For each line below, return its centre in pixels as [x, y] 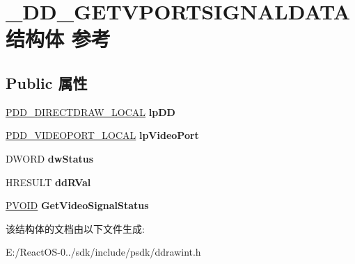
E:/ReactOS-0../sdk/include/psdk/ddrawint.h [103, 252]
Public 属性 [47, 82]
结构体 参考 [58, 39]
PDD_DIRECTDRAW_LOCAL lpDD [90, 112]
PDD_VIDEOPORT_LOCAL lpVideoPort [102, 135]
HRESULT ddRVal [48, 182]
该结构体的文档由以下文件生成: [75, 228]
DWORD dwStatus [50, 158]
